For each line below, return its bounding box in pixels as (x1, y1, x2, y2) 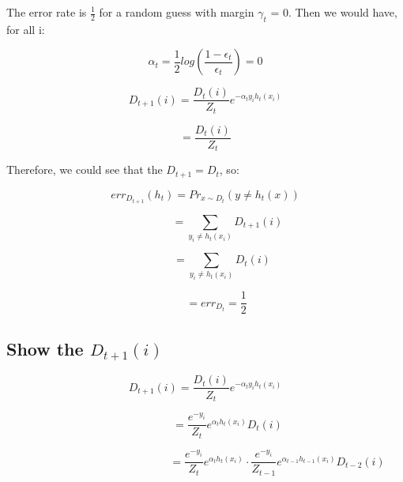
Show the (6, 336, 84, 360)
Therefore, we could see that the (6, 161, 163, 178)
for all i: (6, 21, 45, 37)
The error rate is (6, 4, 87, 20)
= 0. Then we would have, (270, 4, 397, 20)
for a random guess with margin (99, 4, 254, 20)
